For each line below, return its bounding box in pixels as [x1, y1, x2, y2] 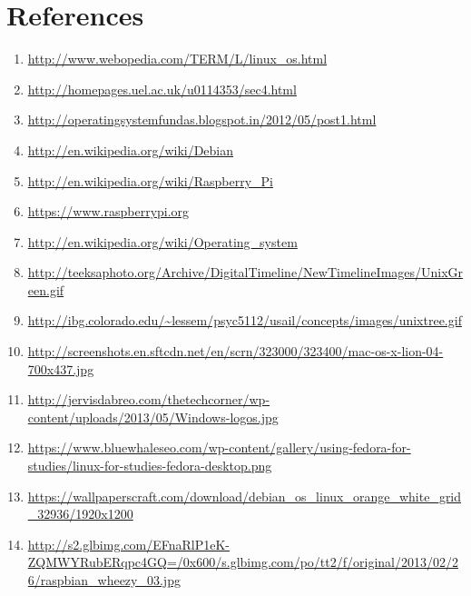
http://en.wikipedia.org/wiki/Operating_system [27, 232, 298, 251]
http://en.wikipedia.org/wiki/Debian [27, 140, 234, 159]
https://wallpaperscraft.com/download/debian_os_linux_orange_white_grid [27, 486, 462, 505]
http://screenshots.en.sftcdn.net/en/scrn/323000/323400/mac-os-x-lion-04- [27, 342, 444, 361]
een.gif [27, 280, 64, 299]
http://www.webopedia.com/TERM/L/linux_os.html [27, 49, 328, 68]
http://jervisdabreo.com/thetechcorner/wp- [27, 390, 270, 409]
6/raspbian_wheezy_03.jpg [27, 571, 181, 589]
